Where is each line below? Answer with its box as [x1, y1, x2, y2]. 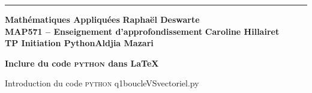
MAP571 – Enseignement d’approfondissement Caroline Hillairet [5, 25, 280, 37]
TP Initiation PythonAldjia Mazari [5, 37, 154, 49]
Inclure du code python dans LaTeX [5, 56, 159, 69]
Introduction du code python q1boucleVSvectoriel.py [5, 77, 199, 89]
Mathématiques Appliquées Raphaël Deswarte [5, 13, 200, 25]
